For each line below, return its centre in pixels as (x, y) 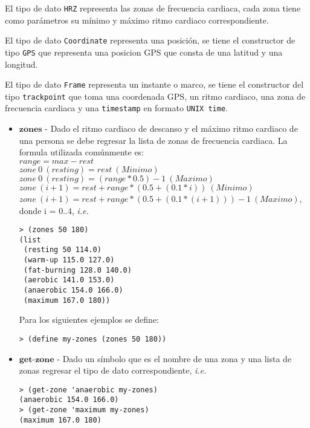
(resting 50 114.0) (62, 250)
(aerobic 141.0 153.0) (69, 280)
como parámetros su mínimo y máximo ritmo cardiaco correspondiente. (137, 20)
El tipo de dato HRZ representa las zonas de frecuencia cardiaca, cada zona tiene (153, 8)
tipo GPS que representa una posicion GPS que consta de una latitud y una (144, 52)
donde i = (37, 210)
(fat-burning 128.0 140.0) (77, 270)
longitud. (21, 64)
